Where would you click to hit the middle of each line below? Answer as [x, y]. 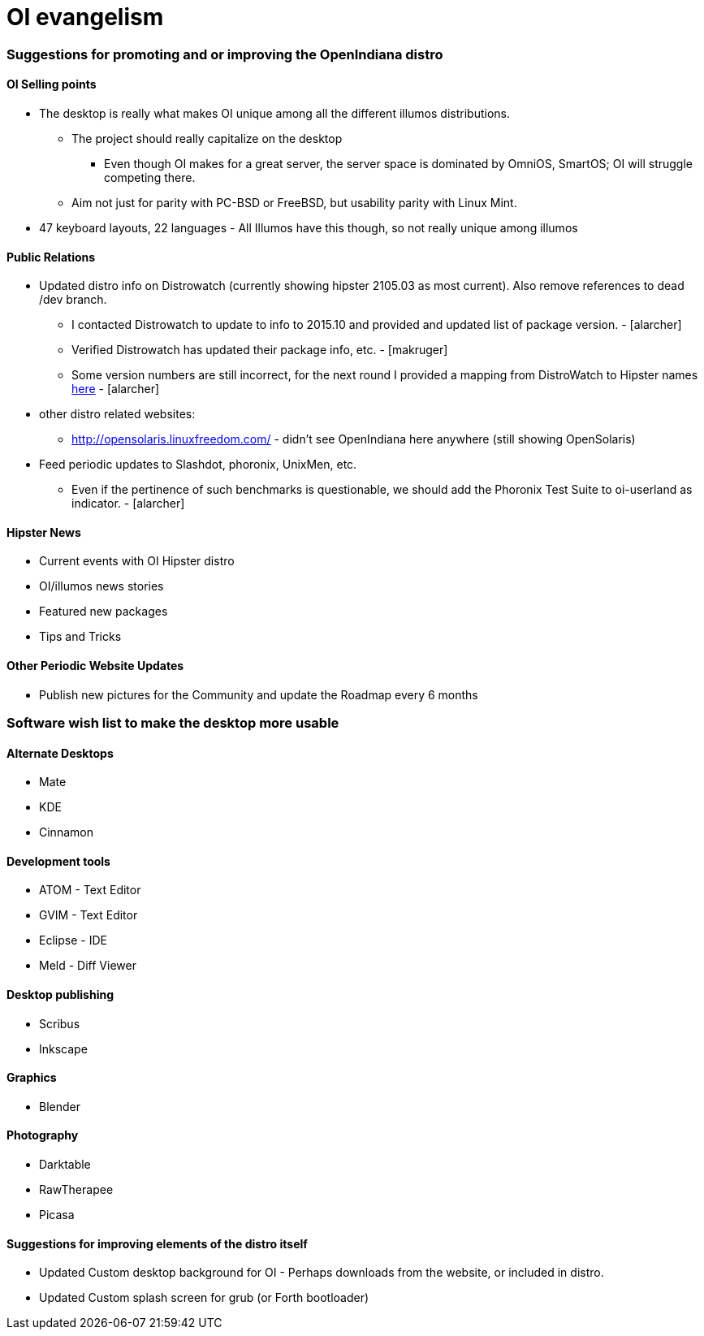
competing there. [150, 177]
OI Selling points [52, 84]
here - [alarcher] [116, 389]
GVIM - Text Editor [89, 915]
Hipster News [44, 532]
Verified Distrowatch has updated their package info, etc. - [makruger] [260, 350]
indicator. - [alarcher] [128, 504]
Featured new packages [104, 612]
